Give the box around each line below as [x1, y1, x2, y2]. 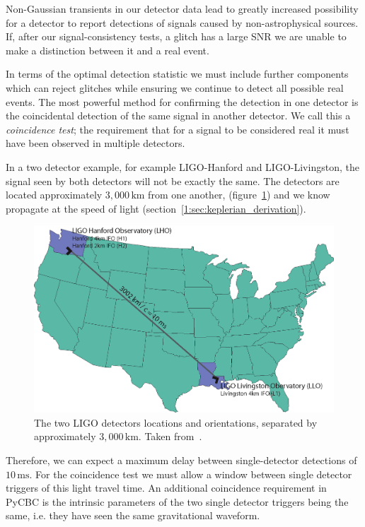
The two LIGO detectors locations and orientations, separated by [34, 415, 318, 430]
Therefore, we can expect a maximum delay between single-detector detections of [6, 452, 357, 467]
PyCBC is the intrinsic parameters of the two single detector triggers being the [6, 494, 349, 509]
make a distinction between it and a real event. [6, 42, 209, 57]
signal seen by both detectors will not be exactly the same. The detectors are [6, 173, 340, 188]
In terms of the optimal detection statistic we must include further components [6, 66, 349, 81]
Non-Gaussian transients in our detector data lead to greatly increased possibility [6, 1, 359, 16]
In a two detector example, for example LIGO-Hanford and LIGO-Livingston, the [6, 159, 359, 174]
